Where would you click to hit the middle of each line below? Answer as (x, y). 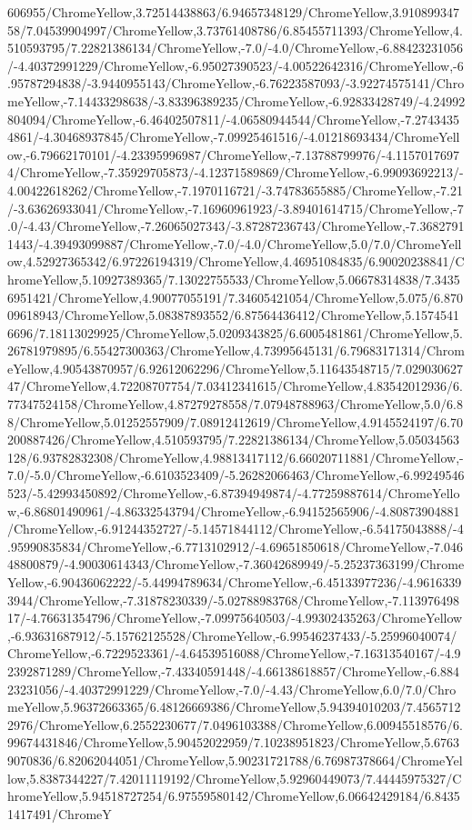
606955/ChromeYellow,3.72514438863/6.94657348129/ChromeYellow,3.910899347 (234, 12)
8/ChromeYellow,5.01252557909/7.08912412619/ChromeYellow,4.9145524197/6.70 (235, 421)
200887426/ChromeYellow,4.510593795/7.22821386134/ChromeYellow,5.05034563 (234, 440)
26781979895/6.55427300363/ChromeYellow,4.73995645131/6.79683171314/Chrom (236, 350)
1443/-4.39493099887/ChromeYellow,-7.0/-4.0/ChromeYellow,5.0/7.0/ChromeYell (235, 243)
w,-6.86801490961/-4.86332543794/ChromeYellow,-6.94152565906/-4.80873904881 (234, 510)
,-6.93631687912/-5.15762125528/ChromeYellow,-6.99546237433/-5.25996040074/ (232, 635)
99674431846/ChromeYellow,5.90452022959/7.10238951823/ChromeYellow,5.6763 (234, 742)
